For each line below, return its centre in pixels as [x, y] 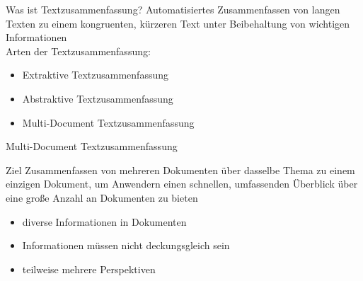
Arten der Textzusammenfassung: [78, 51]
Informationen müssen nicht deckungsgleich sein [126, 245]
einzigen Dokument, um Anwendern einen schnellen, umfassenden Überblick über [182, 184]
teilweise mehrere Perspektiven [89, 269]
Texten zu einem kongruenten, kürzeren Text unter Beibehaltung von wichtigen [178, 23]
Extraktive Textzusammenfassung [95, 75]
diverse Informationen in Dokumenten [104, 221]
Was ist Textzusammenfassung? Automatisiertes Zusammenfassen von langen [173, 9]
